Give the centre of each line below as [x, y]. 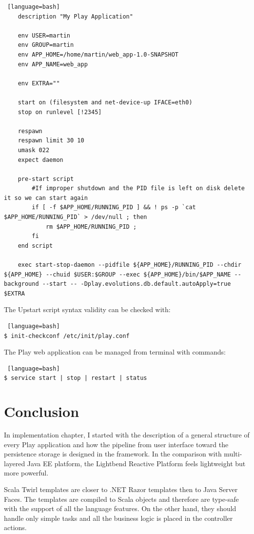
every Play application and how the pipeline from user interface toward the [116, 444]
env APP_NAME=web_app [53, 64]
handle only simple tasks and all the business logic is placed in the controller [118, 518]
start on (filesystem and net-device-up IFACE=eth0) [105, 102]
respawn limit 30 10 [51, 141]
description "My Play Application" [75, 16]
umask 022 [34, 150]
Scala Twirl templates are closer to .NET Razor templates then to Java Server [121, 489]
